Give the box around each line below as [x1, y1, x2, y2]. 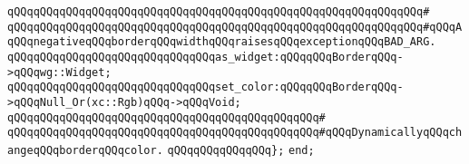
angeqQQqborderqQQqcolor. [7, 143, 163, 157]
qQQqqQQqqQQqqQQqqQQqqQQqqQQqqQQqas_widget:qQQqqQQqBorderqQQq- [7, 50, 404, 63]
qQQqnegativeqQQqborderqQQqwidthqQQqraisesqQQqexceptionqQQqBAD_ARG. [7, 35, 436, 49]
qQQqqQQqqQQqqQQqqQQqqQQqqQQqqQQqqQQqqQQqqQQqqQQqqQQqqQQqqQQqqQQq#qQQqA [7, 20, 463, 34]
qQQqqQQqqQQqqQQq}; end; [167, 143, 315, 157]
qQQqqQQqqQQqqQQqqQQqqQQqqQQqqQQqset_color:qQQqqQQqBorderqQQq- [7, 81, 404, 94]
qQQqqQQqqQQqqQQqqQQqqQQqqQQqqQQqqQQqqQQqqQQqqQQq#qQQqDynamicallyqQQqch [7, 126, 463, 140]
